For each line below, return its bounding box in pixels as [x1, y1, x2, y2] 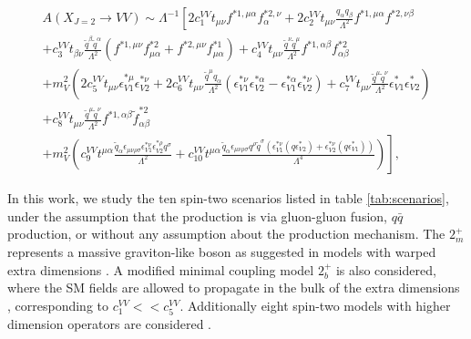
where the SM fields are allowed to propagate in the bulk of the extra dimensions [7, 278, 460, 297]
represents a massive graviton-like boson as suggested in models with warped [7, 241, 436, 261]
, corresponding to [7, 295, 109, 314]
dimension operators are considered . [7, 313, 212, 333]
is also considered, [335, 260, 436, 279]
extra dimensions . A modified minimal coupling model [7, 260, 314, 279]
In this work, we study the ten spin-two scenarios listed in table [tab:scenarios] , [7, 189, 449, 208]
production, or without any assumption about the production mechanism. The [7, 224, 445, 243]
